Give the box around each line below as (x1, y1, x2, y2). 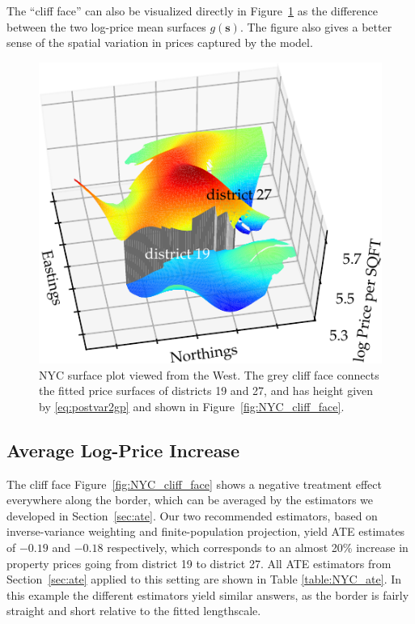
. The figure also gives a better (239, 18, 392, 35)
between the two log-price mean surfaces (6, 18, 206, 35)
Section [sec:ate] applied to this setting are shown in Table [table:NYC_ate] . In (6, 571, 402, 588)
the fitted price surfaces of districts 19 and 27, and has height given (39, 382, 374, 399)
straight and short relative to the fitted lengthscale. (6, 602, 261, 619)
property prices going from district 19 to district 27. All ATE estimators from (6, 554, 392, 571)
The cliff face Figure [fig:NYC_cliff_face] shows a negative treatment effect (6, 475, 382, 492)
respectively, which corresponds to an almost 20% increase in (107, 538, 409, 555)
